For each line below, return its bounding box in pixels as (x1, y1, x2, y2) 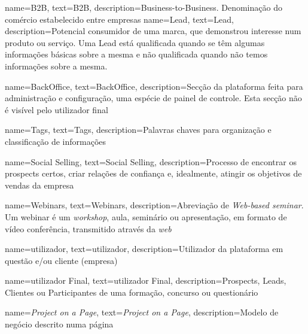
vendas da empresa (5, 178, 74, 191)
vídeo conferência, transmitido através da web (5, 222, 172, 235)
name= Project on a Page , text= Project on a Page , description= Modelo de (5, 306, 279, 318)
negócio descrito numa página (5, 318, 114, 330)
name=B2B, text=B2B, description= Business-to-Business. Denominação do (5, 1, 282, 13)
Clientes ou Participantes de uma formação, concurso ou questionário (5, 286, 258, 298)
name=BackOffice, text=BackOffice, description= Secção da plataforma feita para (5, 80, 303, 92)
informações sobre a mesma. (5, 59, 108, 72)
